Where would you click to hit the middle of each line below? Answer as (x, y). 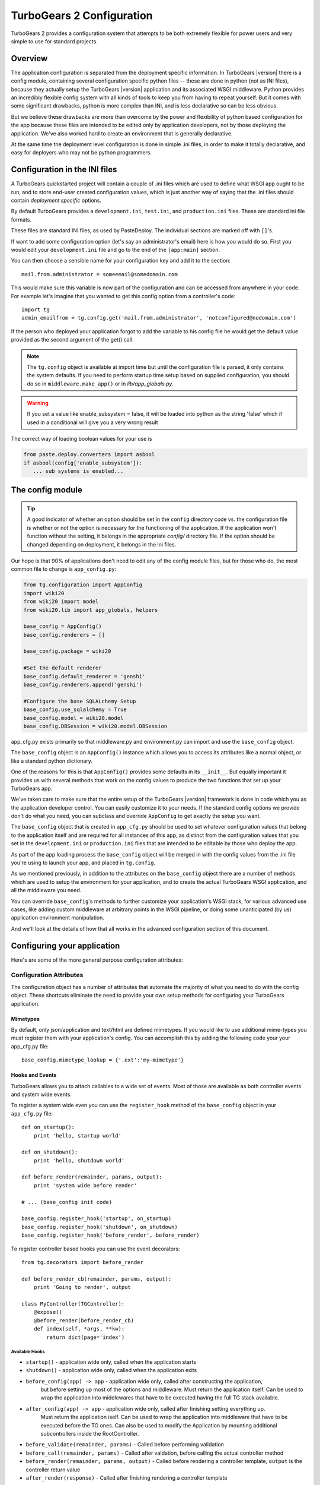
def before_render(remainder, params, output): (92, 1177)
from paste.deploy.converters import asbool (89, 455)
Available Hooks (28, 1352)
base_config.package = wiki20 (67, 651)
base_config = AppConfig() (63, 626)
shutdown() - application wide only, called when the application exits (111, 1370)
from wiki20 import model (61, 602)
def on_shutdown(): (50, 1152)
